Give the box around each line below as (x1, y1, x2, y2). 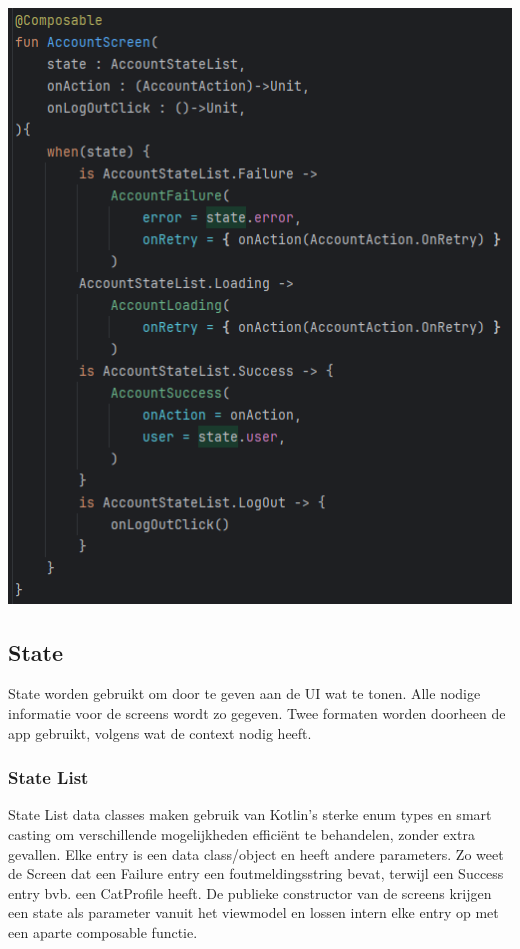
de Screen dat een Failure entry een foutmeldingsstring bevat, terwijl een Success (8, 863, 504, 884)
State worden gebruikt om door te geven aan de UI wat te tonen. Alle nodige (8, 683, 481, 704)
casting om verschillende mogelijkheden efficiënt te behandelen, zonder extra (8, 824, 475, 845)
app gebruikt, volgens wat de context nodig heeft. (8, 722, 312, 743)
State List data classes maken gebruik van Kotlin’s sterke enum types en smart (8, 804, 492, 825)
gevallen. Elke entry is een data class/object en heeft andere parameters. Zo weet (8, 843, 504, 864)
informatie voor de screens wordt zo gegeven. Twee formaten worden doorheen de (8, 703, 506, 724)
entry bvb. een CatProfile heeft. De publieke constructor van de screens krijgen (8, 882, 492, 903)
